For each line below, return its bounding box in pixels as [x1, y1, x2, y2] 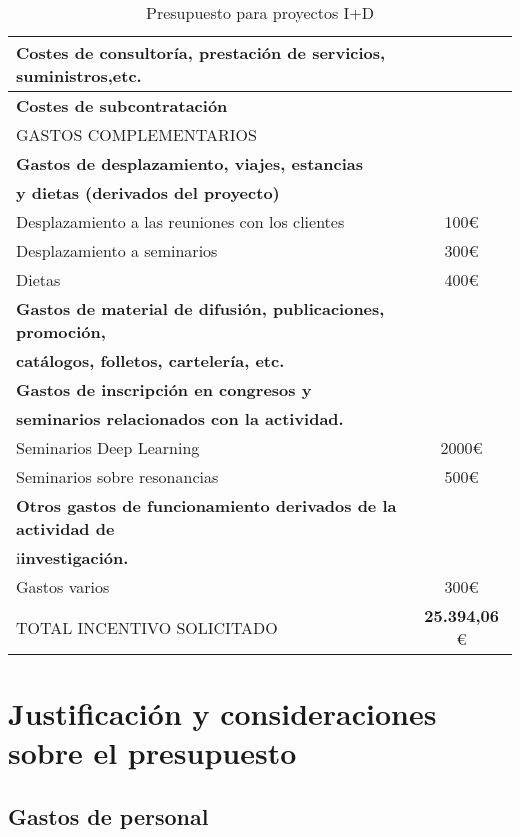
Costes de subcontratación [16, 94, 228, 117]
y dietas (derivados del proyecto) [16, 181, 280, 204]
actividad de [16, 517, 115, 540]
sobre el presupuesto [8, 732, 297, 773]
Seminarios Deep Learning [16, 436, 200, 459]
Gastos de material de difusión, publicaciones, [16, 297, 385, 320]
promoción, [16, 320, 106, 343]
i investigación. [16, 546, 129, 569]
